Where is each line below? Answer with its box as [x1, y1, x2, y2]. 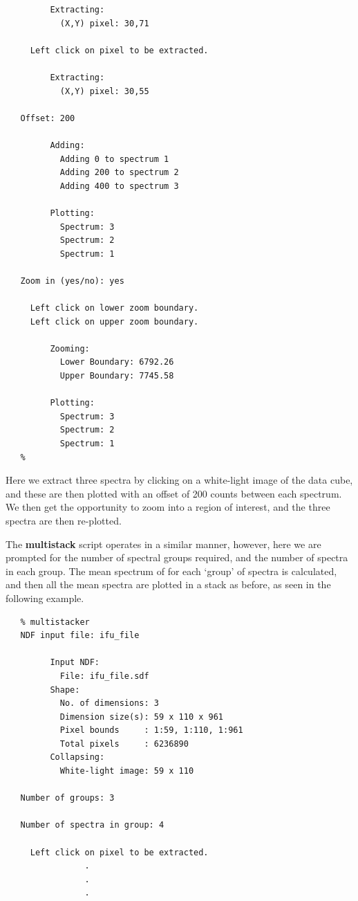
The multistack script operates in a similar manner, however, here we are [6, 536, 321, 551]
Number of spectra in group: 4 [20, 820, 164, 830]
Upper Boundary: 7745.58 [59, 371, 174, 381]
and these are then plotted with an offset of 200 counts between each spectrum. [6, 486, 342, 500]
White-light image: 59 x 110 [59, 766, 194, 776]
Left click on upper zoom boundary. [30, 316, 199, 327]
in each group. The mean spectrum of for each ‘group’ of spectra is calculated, [6, 563, 337, 578]
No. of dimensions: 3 [59, 698, 159, 709]
